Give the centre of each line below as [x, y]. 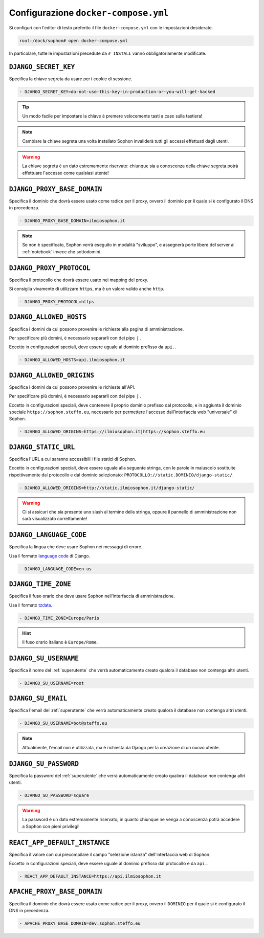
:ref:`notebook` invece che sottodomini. [62, 251]
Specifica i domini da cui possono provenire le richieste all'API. [72, 387]
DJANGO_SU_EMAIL [38, 699]
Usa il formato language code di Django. [50, 556]
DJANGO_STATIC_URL [42, 447]
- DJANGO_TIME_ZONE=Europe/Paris [59, 618]
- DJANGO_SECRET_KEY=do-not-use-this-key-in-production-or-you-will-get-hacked [117, 92]
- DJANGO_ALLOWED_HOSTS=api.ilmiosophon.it [72, 360]
